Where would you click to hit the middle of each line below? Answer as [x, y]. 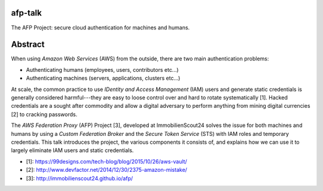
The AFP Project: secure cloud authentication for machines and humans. [100, 28]
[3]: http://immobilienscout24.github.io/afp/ [80, 178]
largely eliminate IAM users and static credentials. [72, 150]
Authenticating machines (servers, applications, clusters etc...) [103, 78]
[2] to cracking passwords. [44, 114]
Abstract [28, 45]
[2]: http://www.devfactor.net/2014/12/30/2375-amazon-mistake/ [107, 170]
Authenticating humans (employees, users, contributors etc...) [102, 69]
